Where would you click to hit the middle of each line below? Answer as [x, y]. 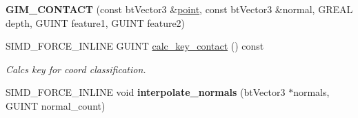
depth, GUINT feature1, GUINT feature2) [96, 22]
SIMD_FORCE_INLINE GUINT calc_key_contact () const [135, 46]
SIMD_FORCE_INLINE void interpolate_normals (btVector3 [146, 92]
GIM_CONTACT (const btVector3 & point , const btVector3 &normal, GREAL [179, 9]
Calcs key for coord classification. [76, 69]
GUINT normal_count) [56, 105]
